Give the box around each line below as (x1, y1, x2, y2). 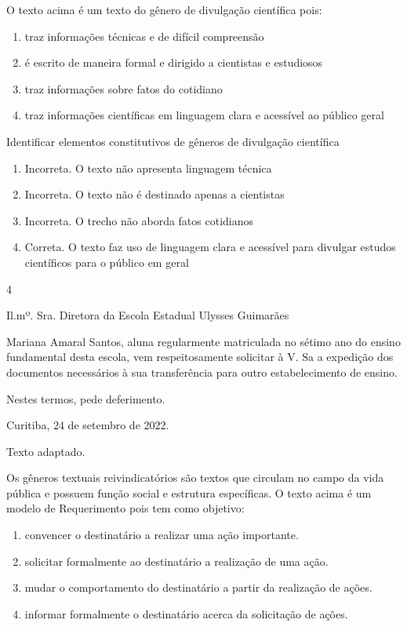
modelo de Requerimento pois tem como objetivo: (6, 500, 245, 516)
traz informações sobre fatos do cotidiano (24, 80, 223, 97)
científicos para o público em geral (24, 253, 189, 270)
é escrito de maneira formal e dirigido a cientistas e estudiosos (24, 54, 323, 71)
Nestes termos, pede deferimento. (6, 390, 165, 406)
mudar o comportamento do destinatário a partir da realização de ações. (24, 579, 372, 596)
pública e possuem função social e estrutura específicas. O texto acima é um (6, 484, 372, 501)
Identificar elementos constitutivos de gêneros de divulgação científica (6, 133, 340, 149)
